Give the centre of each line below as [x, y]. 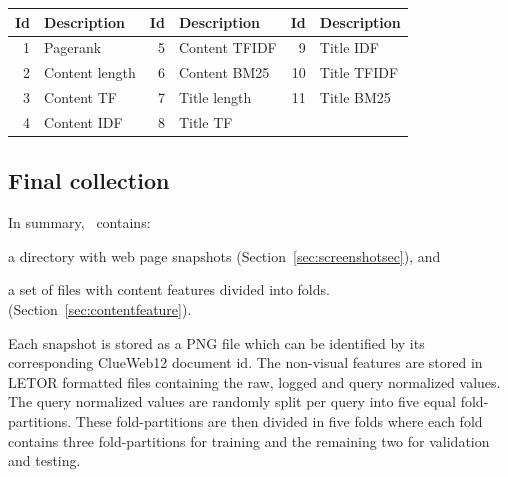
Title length [215, 97]
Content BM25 [224, 72]
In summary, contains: [79, 222]
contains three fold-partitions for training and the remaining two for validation [249, 440]
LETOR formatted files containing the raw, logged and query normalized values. [254, 381]
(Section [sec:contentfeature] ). [100, 308]
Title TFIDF [359, 72]
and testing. [44, 460]
